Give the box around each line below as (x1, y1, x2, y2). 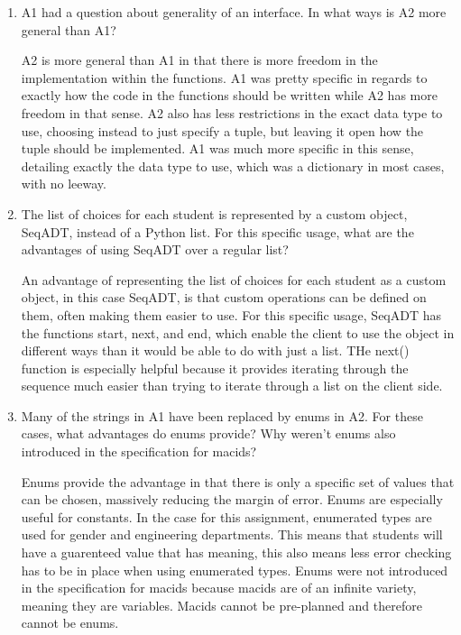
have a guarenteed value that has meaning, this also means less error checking (21, 543, 452, 562)
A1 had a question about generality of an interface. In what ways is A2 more (21, 3, 447, 21)
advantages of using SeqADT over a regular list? (21, 240, 289, 259)
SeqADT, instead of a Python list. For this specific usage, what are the (21, 222, 414, 241)
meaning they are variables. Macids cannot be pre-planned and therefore (21, 595, 422, 614)
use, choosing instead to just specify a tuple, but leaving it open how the (21, 121, 424, 140)
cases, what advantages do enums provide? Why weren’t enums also (21, 424, 396, 443)
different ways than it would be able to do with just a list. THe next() (21, 341, 410, 360)
